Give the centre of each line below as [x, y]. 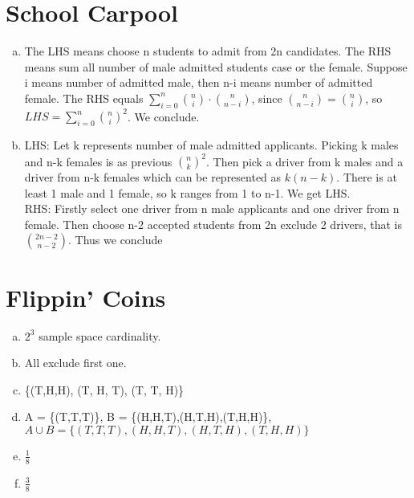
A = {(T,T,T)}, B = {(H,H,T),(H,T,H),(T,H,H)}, [148, 416]
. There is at [367, 177]
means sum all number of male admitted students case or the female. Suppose [216, 66]
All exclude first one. [75, 363]
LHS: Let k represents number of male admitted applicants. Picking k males [211, 145]
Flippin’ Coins [86, 297]
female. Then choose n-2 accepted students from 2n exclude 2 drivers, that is [213, 224]
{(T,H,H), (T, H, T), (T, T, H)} [104, 389]
